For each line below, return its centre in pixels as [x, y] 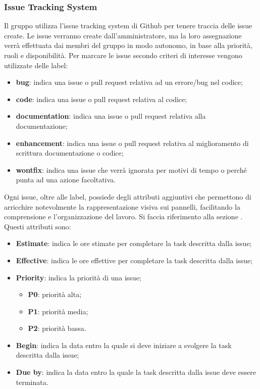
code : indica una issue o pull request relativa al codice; [101, 99]
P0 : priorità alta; [55, 294]
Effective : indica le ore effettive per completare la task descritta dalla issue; [134, 260]
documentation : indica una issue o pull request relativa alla [111, 116]
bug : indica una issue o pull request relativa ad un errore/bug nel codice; [129, 82]
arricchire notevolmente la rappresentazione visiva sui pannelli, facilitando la [122, 206]
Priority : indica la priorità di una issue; [79, 277]
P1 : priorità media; [58, 311]
